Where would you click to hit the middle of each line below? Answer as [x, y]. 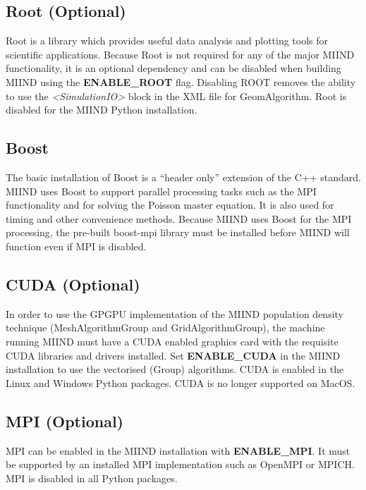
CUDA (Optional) [73, 284]
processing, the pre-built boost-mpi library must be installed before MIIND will [178, 232]
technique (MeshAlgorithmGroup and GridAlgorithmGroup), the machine [165, 327]
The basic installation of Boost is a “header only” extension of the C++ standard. [183, 177]
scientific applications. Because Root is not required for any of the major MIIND [180, 54]
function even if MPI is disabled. [76, 246]
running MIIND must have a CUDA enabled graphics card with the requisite [172, 341]
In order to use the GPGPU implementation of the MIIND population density [175, 313]
